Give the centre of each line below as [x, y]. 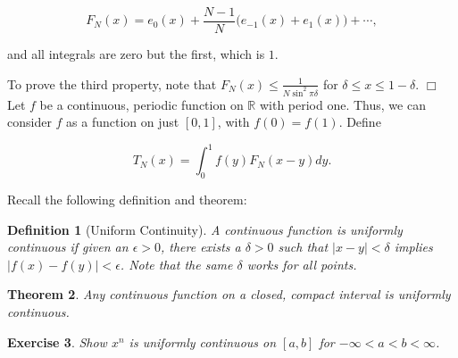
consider [29, 122]
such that [303, 247]
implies [413, 247]
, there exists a [200, 247]
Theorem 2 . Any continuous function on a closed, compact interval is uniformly [229, 294]
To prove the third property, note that [112, 83]
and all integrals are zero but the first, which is [136, 54]
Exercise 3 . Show [57, 341]
